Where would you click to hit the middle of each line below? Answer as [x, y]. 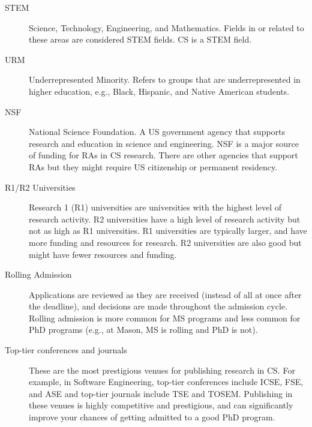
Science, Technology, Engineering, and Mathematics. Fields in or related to [166, 27]
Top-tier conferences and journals [66, 350]
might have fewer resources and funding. [103, 254]
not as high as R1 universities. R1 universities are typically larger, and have [168, 231]
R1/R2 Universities [40, 187]
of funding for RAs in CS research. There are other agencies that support [163, 155]
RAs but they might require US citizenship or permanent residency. [153, 166]
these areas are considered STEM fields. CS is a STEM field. [140, 39]
